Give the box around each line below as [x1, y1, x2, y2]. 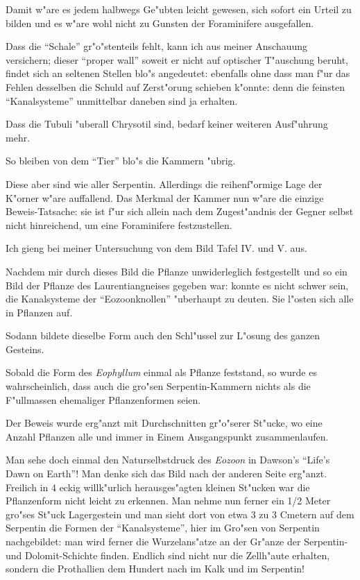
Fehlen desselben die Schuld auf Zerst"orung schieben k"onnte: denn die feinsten [6, 79, 345, 94]
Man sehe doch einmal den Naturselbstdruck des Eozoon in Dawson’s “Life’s [6, 452, 330, 467]
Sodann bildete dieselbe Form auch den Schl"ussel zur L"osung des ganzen [6, 328, 320, 343]
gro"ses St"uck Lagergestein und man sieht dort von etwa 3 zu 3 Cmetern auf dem [6, 506, 354, 521]
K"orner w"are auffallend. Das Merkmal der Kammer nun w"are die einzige [6, 190, 324, 205]
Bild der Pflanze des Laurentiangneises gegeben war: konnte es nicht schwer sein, [6, 278, 349, 292]
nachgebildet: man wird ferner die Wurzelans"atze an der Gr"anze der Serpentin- [6, 534, 348, 548]
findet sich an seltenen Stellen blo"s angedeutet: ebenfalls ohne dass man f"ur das [6, 66, 350, 80]
